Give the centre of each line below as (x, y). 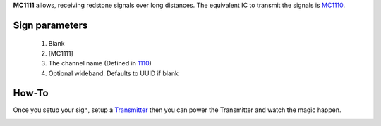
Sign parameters (50, 25)
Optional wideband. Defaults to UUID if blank (114, 73)
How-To (31, 93)
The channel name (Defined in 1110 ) (100, 63)
